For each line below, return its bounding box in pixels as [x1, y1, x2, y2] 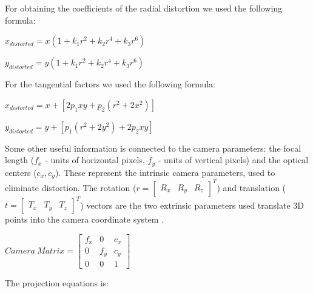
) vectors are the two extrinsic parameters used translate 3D [80, 198, 304, 211]
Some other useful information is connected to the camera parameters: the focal [5, 141, 301, 154]
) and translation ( [217, 181, 286, 194]
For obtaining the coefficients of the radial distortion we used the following [5, 2, 283, 14]
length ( [5, 153, 35, 166]
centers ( [5, 166, 37, 178]
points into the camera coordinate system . [5, 213, 164, 226]
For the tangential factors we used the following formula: [5, 78, 215, 90]
